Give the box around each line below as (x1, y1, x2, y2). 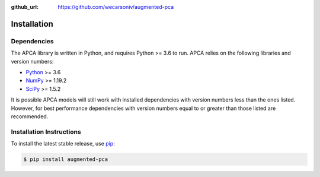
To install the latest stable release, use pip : (11, 140, 115, 147)
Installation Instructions (11, 128, 81, 136)
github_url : (11, 4, 39, 10)
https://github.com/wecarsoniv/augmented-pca (57, 4, 174, 10)
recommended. (11, 113, 49, 120)
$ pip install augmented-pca (23, 156, 108, 163)
